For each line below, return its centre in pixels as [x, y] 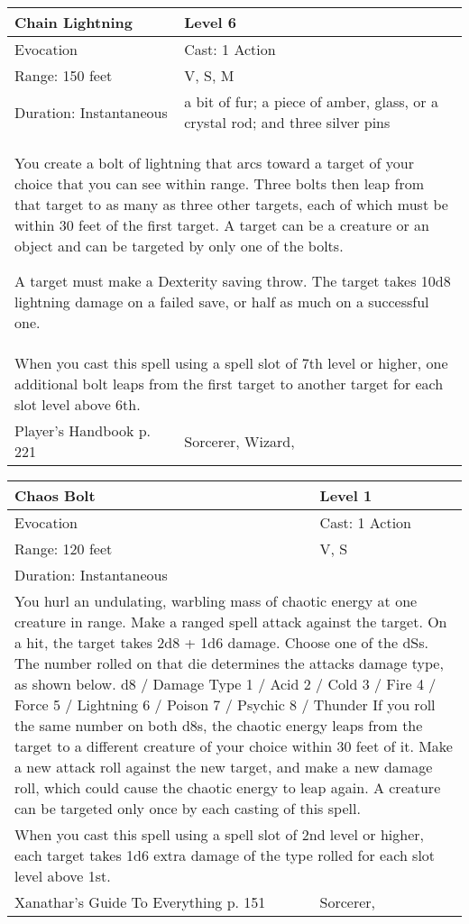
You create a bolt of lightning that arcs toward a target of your [214, 163]
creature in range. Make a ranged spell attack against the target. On [231, 622]
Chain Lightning [74, 22]
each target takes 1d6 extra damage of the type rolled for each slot [225, 855]
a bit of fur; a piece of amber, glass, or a [311, 101]
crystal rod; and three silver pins [287, 122]
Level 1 [346, 495]
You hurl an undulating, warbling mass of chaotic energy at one [216, 601]
